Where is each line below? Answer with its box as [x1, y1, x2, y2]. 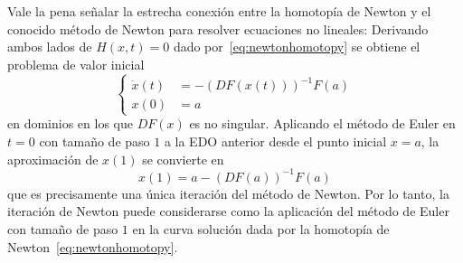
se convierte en [142, 149, 224, 168]
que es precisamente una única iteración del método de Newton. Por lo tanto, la [7, 183, 449, 202]
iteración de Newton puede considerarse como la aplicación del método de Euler [7, 202, 449, 221]
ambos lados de [7, 37, 92, 56]
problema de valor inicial [7, 54, 145, 73]
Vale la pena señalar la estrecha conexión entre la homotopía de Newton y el [7, 2, 431, 20]
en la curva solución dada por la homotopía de [132, 219, 390, 238]
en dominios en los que [7, 114, 133, 133]
